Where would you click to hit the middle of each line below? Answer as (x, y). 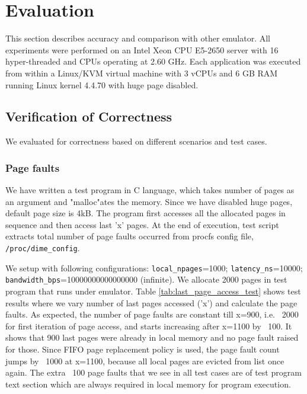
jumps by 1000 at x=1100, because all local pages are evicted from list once (145, 361)
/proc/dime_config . (43, 248)
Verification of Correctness (89, 116)
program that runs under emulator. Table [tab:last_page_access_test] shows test (153, 291)
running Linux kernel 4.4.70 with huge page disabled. (102, 84)
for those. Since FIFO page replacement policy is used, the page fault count (143, 349)
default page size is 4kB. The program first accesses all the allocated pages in (145, 213)
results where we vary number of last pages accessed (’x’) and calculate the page (151, 302)
